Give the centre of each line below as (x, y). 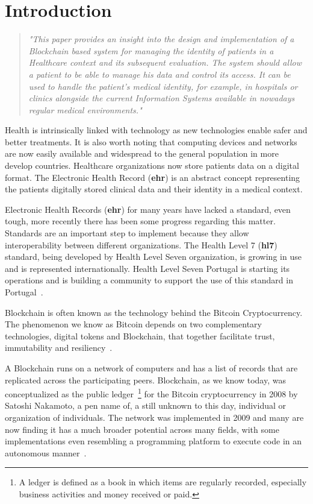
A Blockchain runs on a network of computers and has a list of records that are (151, 367)
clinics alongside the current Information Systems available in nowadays (162, 98)
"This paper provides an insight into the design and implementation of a (161, 39)
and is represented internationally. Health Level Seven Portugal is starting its (147, 268)
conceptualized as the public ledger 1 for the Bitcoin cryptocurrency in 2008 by (151, 393)
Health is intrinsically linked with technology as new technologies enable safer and (156, 130)
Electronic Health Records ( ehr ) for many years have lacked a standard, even (148, 209)
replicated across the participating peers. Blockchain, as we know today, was (145, 380)
